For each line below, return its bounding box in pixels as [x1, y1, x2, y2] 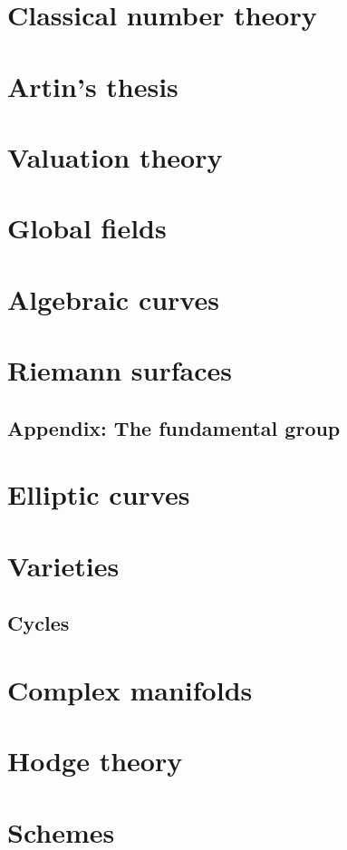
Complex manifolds [7, 671, 253, 708]
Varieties [7, 546, 120, 584]
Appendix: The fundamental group [7, 413, 341, 441]
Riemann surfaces [7, 352, 232, 389]
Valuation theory [7, 138, 223, 175]
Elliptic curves [7, 476, 190, 513]
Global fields [7, 209, 167, 246]
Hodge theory [7, 742, 183, 779]
